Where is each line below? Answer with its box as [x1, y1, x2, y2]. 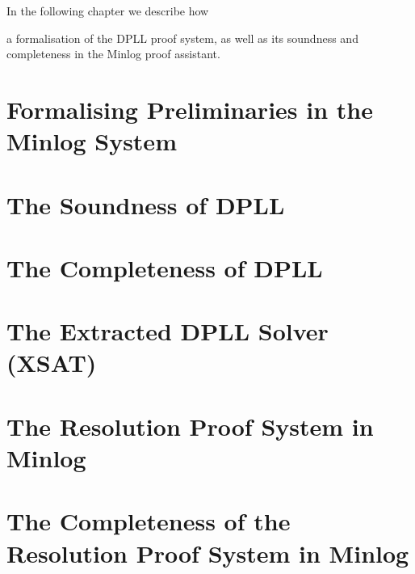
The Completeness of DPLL [6, 251, 323, 284]
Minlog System [6, 125, 177, 158]
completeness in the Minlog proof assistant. [6, 45, 220, 62]
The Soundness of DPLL [6, 188, 285, 221]
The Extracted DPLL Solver [6, 314, 329, 348]
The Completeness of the [6, 504, 291, 538]
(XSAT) [6, 346, 97, 379]
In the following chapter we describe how [6, 2, 209, 19]
